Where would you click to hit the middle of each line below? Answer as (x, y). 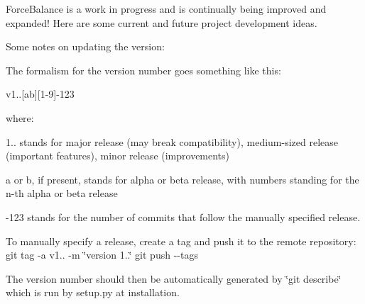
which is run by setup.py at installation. (93, 292)
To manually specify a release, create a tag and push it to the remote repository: (181, 241)
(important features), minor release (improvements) (118, 156)
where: (20, 117)
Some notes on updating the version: (85, 46)
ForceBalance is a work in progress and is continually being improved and (166, 9)
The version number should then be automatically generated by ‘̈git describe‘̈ (174, 278)
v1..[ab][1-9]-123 (40, 94)
